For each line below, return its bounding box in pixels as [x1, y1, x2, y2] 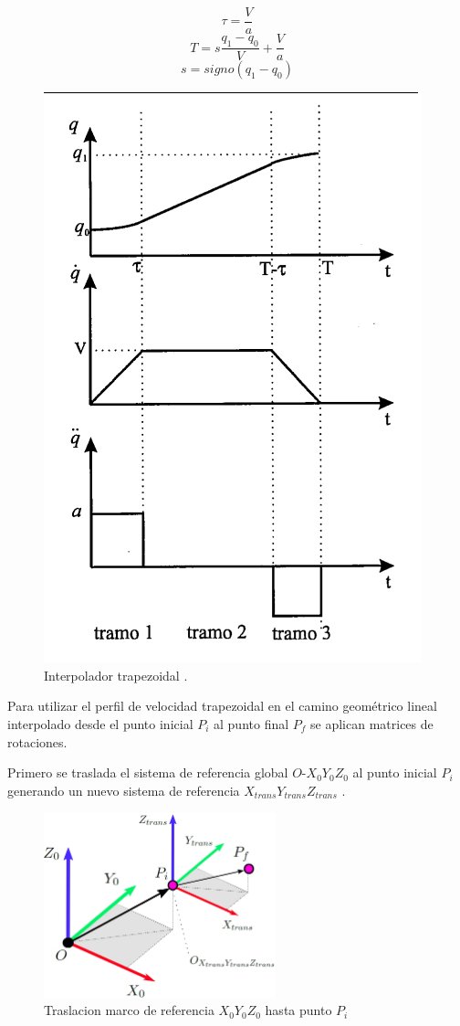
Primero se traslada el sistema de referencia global [7, 763, 288, 782]
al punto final [214, 714, 289, 733]
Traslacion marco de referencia [44, 1000, 214, 1020]
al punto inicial [352, 763, 437, 782]
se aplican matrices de [310, 714, 434, 733]
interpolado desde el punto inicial [7, 714, 193, 733]
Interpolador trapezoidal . [44, 665, 188, 684]
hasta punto [265, 1000, 332, 1020]
